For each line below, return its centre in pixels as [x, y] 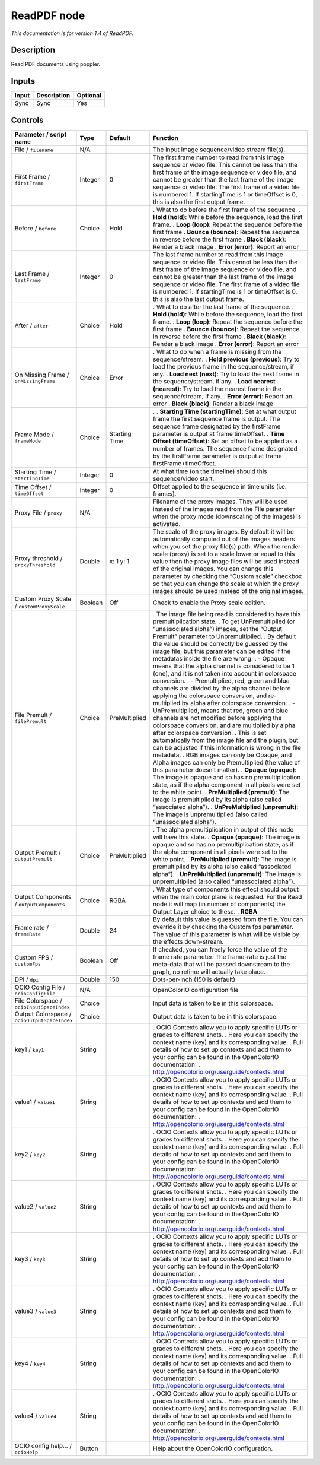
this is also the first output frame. [199, 202]
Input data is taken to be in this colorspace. [213, 1003]
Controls [27, 120]
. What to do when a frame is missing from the [217, 351]
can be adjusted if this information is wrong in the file [227, 747]
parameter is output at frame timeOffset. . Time [219, 433]
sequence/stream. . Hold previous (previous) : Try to [226, 359]
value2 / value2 [35, 1206]
